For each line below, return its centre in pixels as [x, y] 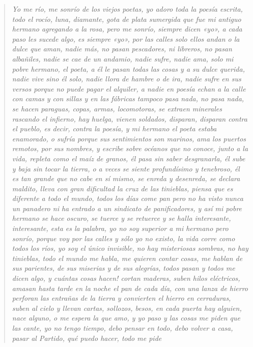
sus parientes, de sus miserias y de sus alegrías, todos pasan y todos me [123, 268]
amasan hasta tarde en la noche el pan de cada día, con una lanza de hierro [130, 288]
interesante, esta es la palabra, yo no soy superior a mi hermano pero [120, 228]
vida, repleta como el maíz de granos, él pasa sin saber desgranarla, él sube [129, 158]
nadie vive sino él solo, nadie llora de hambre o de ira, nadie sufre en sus [126, 79]
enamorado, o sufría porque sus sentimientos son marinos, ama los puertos [129, 138]
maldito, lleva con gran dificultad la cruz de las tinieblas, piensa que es [122, 188]
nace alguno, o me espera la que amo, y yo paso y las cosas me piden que [126, 318]
